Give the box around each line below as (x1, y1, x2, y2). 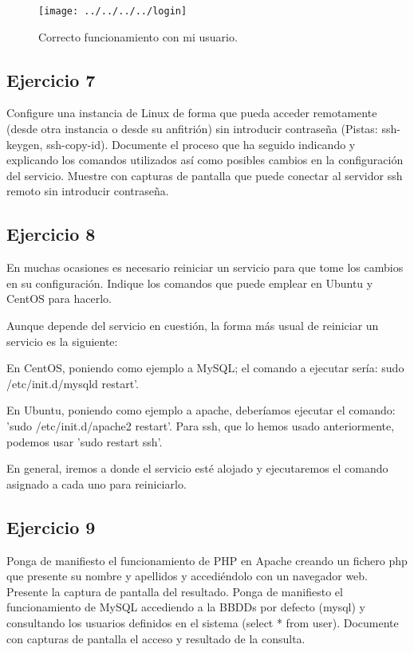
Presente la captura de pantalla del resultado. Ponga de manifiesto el (6, 583, 343, 599)
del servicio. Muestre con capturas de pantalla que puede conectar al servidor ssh (6, 167, 403, 183)
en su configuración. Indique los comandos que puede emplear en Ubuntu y (6, 274, 373, 291)
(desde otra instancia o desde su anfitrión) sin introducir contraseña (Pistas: (6, 120, 378, 137)
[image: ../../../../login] (38, 6, 187, 17)
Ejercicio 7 (6, 67, 96, 92)
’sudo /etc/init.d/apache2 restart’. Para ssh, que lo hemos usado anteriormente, (6, 417, 395, 434)
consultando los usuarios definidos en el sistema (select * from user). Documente (6, 614, 399, 630)
